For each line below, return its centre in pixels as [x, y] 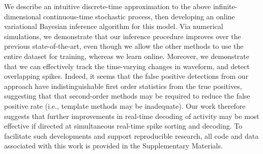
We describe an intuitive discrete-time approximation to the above [108, 6]
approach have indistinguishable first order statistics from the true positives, [123, 86]
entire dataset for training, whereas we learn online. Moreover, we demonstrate [127, 56]
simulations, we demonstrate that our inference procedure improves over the [123, 36]
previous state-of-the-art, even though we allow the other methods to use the [124, 46]
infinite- [225, 6]
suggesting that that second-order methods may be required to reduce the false [127, 96]
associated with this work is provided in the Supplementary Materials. [113, 146]
